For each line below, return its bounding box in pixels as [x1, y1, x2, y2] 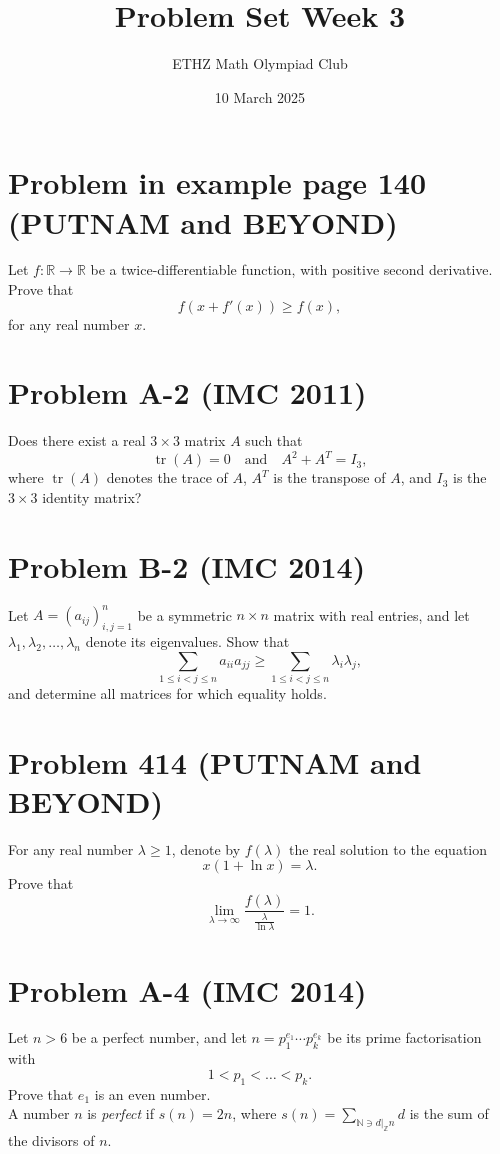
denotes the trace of [106, 467, 228, 488]
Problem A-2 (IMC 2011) [8, 372, 367, 413]
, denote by [171, 838, 241, 859]
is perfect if [87, 1103, 155, 1124]
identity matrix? [42, 487, 142, 508]
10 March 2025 [214, 86, 306, 107]
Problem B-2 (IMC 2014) [8, 545, 366, 586]
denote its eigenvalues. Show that [85, 631, 290, 652]
